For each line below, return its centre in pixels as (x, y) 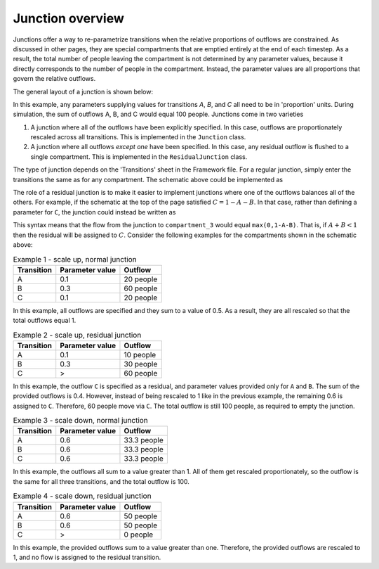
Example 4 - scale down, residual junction (82, 496)
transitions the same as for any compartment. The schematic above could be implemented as (148, 179)
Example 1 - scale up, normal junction (75, 259)
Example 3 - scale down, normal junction (81, 421)
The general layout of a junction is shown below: (83, 91)
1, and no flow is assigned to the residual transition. (87, 557)
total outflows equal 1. (45, 321)
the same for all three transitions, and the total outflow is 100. (101, 481)
